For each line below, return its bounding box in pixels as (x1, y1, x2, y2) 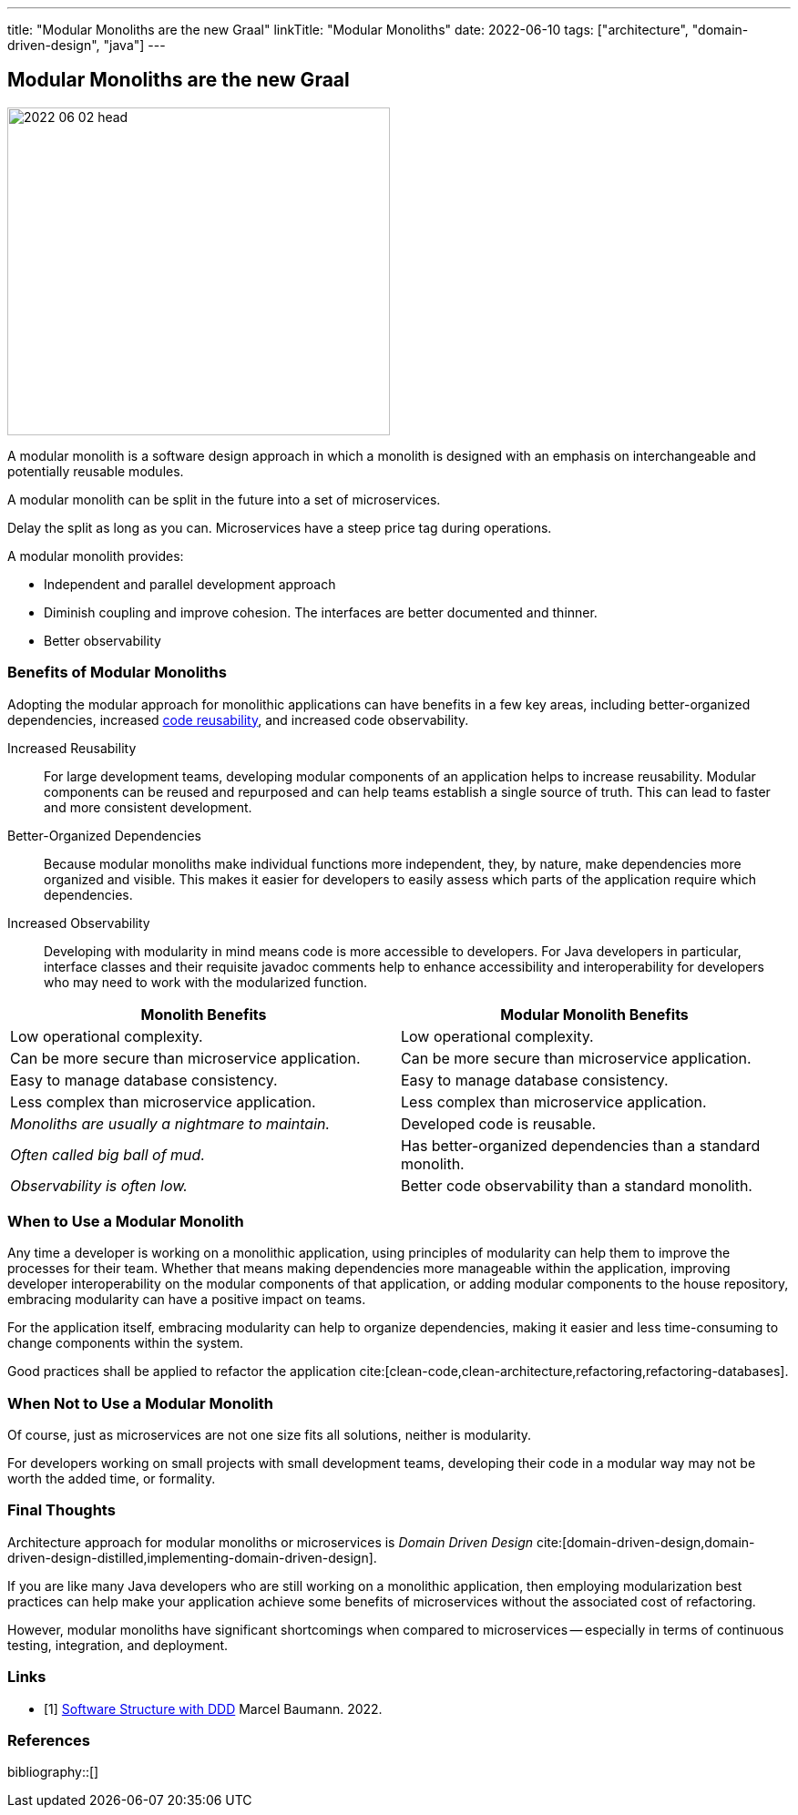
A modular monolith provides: (7, 547, 184, 564)
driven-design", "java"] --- (7, 37, 166, 53)
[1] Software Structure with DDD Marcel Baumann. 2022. (44, 1700, 383, 1717)
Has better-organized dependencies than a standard (401, 1136, 761, 1155)
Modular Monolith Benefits (500, 1004, 689, 1024)
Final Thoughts (7, 1501, 116, 1520)
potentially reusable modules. (7, 463, 184, 479)
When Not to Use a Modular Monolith (7, 1393, 274, 1412)
